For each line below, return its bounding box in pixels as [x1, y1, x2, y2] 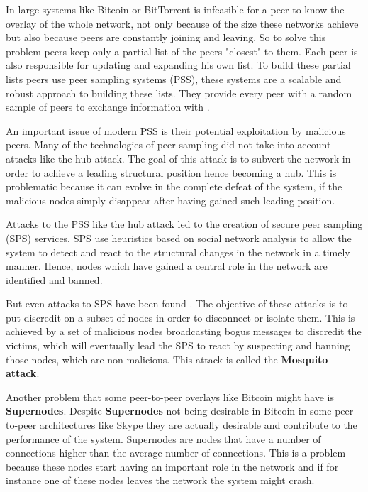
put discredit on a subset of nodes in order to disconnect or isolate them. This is [6, 310, 355, 324]
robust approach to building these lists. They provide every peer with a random [6, 85, 352, 100]
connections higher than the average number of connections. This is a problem [6, 445, 346, 460]
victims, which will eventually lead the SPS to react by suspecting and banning [6, 338, 350, 353]
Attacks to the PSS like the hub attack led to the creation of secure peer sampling [6, 217, 363, 231]
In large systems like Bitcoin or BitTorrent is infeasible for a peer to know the [6, 2, 345, 16]
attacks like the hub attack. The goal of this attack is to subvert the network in [6, 151, 351, 165]
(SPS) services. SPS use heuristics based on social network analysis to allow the [6, 230, 352, 245]
